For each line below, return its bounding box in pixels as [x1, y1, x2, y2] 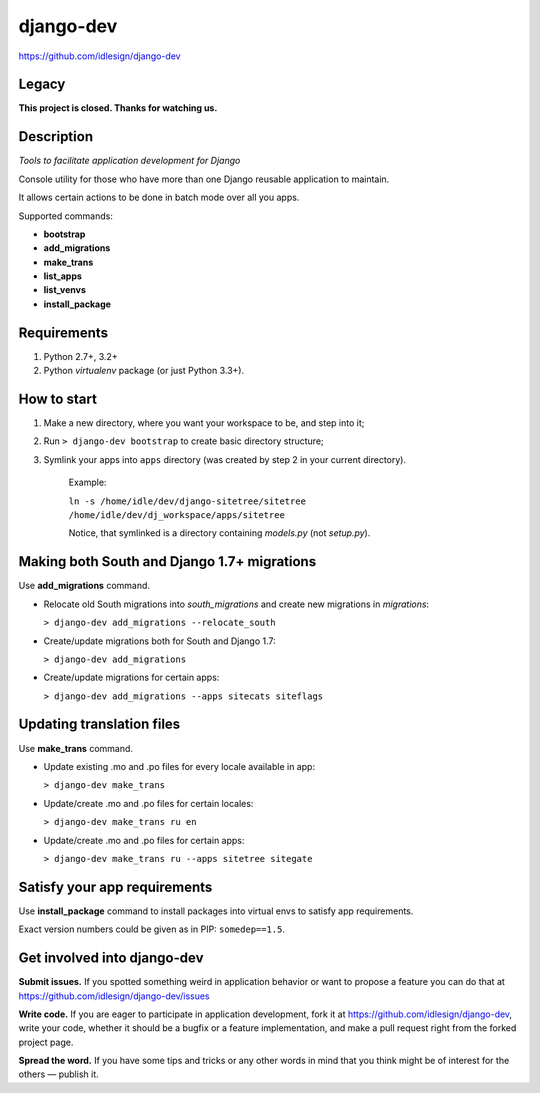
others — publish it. [18, 1068, 99, 1080]
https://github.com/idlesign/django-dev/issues [18, 990, 210, 1002]
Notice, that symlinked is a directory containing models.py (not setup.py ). [68, 527, 371, 539]
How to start [18, 390, 97, 407]
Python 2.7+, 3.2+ [43, 350, 119, 362]
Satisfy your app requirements [18, 878, 213, 895]
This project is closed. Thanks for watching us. [18, 102, 218, 114]
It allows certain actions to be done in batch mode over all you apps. [18, 191, 300, 204]
